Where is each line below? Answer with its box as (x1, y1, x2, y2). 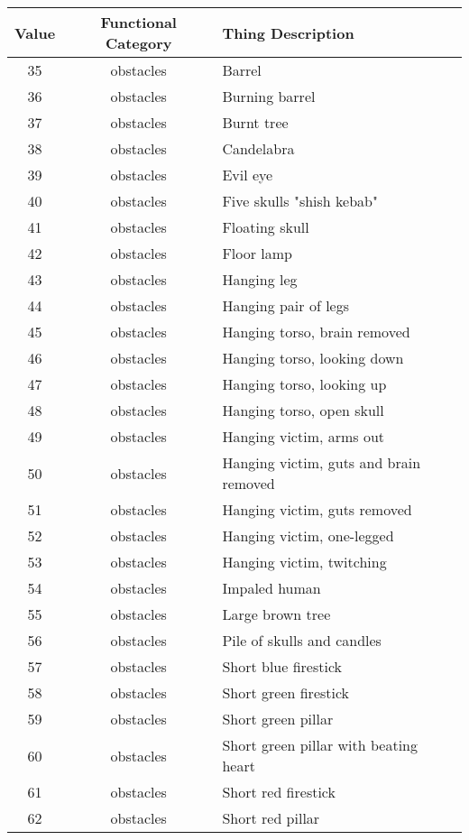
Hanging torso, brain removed (222, 321, 410, 342)
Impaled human (222, 577, 321, 598)
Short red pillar (222, 808, 320, 828)
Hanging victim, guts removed (222, 499, 412, 520)
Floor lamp (222, 243, 293, 263)
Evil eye (222, 164, 273, 185)
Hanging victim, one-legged (222, 525, 394, 546)
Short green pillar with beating (222, 734, 418, 755)
